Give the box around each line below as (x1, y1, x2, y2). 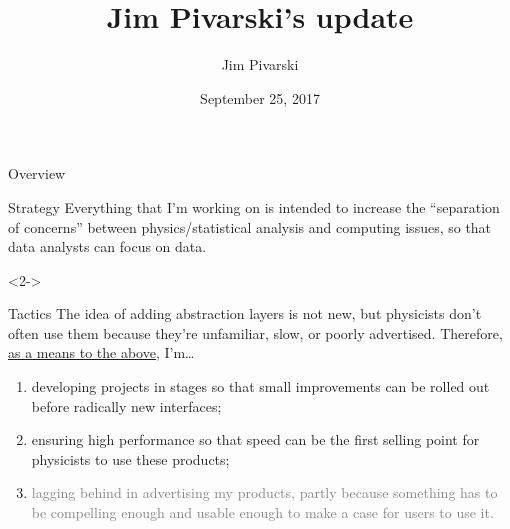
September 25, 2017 (200, 87, 320, 108)
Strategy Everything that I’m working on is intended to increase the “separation (8, 196, 500, 217)
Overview (8, 163, 66, 184)
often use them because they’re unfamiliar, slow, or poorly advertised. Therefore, (8, 322, 503, 343)
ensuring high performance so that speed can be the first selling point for (31, 429, 480, 450)
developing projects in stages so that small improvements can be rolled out (31, 376, 490, 397)
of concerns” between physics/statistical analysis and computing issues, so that (8, 216, 492, 237)
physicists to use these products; (31, 448, 230, 469)
